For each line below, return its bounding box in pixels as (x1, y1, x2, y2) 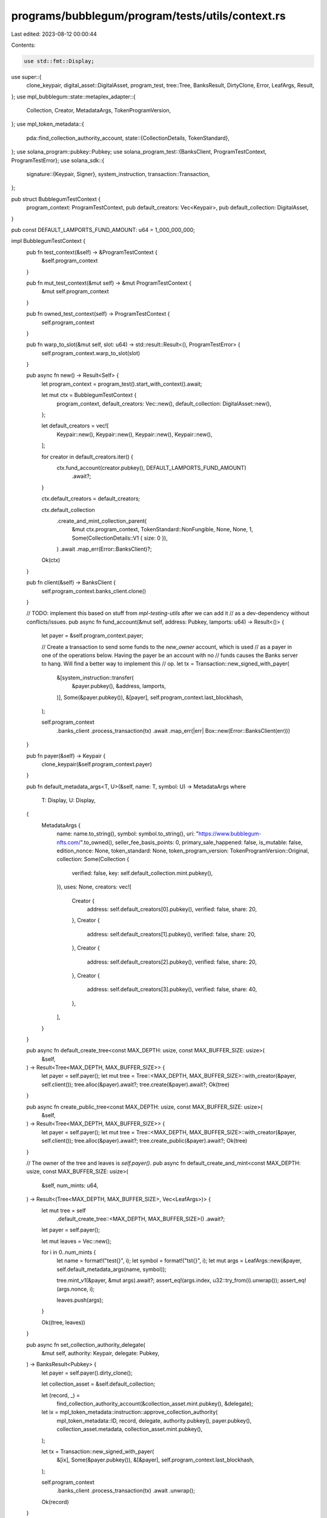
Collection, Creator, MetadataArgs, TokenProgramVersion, (26, 107, 171, 114)
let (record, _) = (41, 1391, 81, 1399)
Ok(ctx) (41, 556, 61, 564)
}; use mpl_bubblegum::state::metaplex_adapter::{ (11, 93, 136, 100)
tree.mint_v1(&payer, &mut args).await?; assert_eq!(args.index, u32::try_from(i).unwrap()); (56, 1277, 279, 1284)
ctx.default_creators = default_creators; (41, 495, 140, 502)
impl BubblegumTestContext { (11, 237, 86, 245)
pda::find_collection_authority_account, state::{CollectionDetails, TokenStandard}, (26, 134, 230, 141)
